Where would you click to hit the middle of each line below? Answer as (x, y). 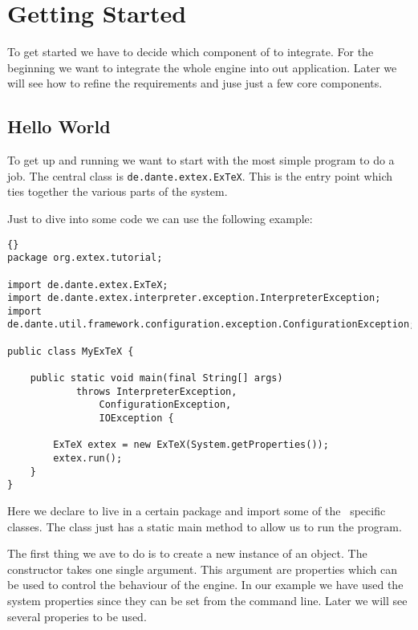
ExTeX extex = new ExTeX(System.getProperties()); (191, 445)
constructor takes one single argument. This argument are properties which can (202, 569)
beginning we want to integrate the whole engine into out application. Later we (202, 67)
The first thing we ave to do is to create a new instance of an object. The (187, 553)
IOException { (136, 419)
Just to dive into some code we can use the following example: (160, 218)
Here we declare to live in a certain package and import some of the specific (197, 511)
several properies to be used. (77, 616)
